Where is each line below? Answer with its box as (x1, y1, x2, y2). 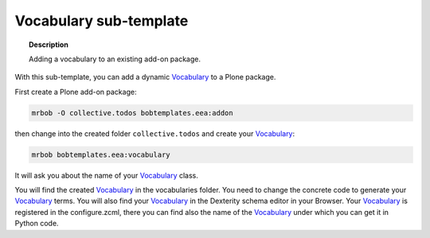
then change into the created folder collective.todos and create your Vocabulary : (14, 128, 295, 139)
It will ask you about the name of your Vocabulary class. (14, 170, 199, 180)
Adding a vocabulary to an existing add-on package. (29, 54, 201, 64)
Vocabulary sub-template (14, 12, 189, 29)
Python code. (14, 219, 59, 228)
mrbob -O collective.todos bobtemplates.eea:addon (31, 108, 234, 117)
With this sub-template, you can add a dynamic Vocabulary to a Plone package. (14, 72, 276, 82)
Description (29, 40, 69, 49)
